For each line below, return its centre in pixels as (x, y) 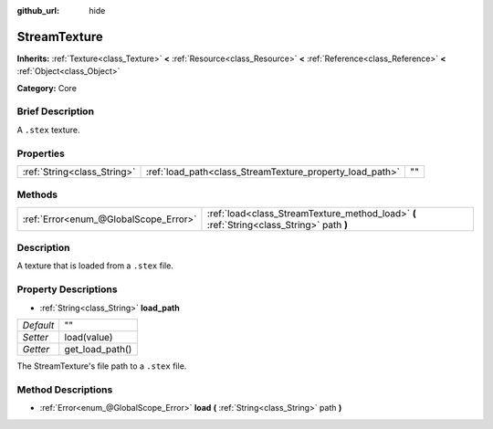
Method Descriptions (65, 390)
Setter (36, 337)
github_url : (38, 10)
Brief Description (56, 111)
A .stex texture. (49, 130)
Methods (37, 194)
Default (38, 325)
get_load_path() (98, 349)
